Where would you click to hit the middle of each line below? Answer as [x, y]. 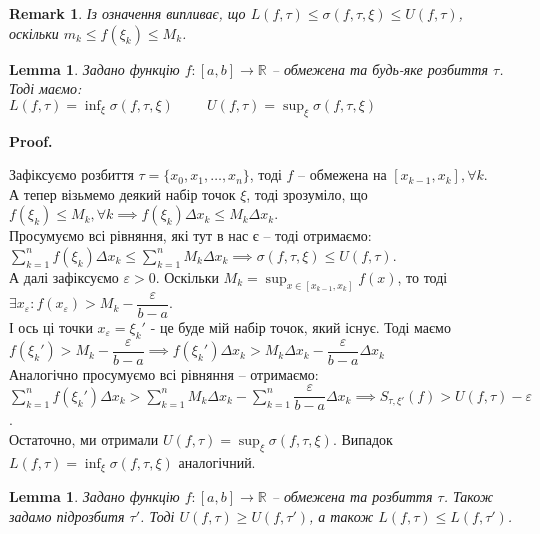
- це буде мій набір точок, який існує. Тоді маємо [300, 326]
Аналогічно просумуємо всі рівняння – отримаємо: [164, 373]
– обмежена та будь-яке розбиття [379, 68]
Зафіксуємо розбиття [71, 174]
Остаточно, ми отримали [84, 438]
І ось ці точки [51, 326]
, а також [341, 515]
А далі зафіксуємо [64, 276]
